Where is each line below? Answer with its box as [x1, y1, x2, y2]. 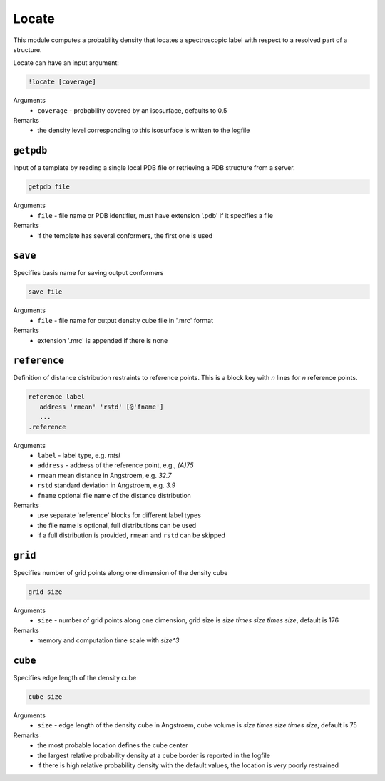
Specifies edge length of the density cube [13, 674, 137, 682]
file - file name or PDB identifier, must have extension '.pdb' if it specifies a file [37, 211, 274, 219]
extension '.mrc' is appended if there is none [37, 336, 168, 344]
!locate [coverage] [28, 78, 96, 86]
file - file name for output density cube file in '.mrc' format [37, 316, 214, 324]
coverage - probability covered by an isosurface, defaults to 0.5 [37, 106, 227, 114]
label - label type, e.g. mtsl [37, 451, 120, 459]
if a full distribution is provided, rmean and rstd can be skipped [37, 531, 226, 539]
